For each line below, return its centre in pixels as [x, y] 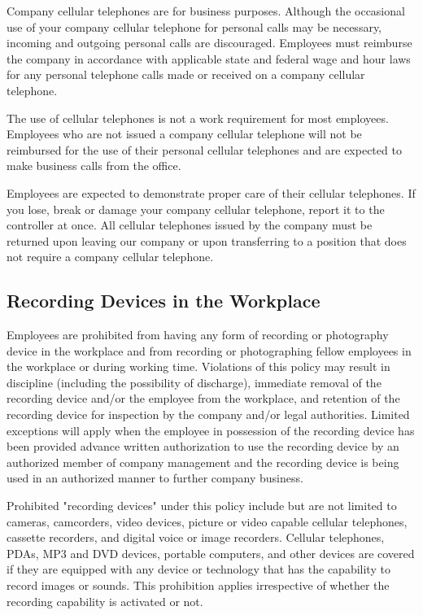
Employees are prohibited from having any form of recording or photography [198, 335]
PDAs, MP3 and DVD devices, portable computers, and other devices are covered [211, 553]
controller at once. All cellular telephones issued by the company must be [190, 225]
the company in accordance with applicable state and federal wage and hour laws [209, 58]
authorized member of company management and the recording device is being [203, 462]
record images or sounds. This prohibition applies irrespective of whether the [198, 585]
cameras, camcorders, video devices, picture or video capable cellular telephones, [207, 521]
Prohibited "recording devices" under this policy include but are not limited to [202, 506]
